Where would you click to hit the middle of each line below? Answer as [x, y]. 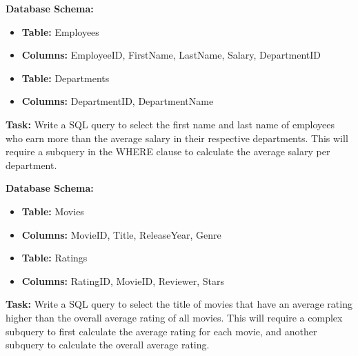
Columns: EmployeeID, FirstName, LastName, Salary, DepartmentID [171, 55]
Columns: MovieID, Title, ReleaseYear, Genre [121, 234]
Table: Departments [66, 78]
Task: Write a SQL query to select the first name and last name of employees [170, 124]
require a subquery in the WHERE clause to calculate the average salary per [168, 151]
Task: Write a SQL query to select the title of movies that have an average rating [179, 304]
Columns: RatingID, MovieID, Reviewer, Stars [123, 280]
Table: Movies [53, 211]
